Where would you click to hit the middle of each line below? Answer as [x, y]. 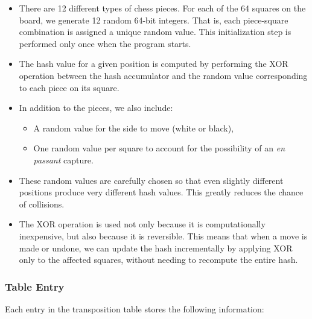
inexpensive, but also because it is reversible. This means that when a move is [163, 235]
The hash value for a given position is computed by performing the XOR [154, 64]
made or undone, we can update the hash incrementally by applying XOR [156, 248]
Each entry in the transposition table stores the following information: [135, 308]
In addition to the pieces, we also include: [96, 108]
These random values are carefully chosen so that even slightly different [151, 180]
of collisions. [42, 204]
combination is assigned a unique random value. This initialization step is [155, 32]
